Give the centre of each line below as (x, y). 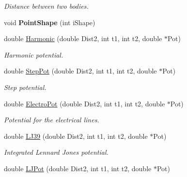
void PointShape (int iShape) (50, 22)
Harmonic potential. (34, 54)
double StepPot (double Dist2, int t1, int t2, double (80, 71)
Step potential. (25, 87)
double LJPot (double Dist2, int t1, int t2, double (78, 168)
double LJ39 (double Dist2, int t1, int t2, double (76, 136)
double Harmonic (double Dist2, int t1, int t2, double (83, 38)
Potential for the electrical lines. (52, 120)
